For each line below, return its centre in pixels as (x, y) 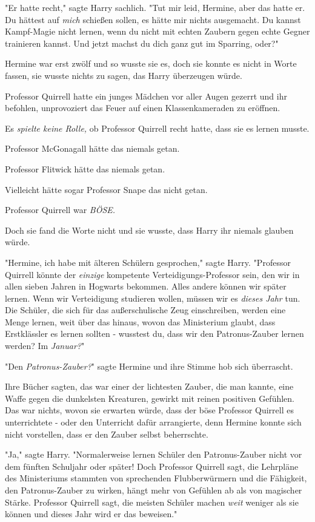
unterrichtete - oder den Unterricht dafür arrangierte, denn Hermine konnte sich (153, 422)
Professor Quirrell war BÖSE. (60, 210)
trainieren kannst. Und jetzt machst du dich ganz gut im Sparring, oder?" (142, 43)
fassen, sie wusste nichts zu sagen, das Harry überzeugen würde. (124, 75)
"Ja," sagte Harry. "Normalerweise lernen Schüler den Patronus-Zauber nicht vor (154, 454)
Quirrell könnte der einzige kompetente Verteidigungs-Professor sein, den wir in (152, 274)
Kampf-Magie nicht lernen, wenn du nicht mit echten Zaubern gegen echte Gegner (157, 31)
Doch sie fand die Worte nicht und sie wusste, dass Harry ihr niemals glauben (149, 230)
